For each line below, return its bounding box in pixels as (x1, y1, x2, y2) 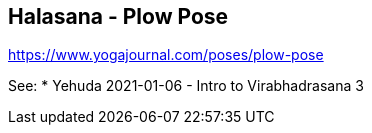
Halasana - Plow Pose (8, 4, 229, 29)
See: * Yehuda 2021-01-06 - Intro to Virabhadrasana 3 (8, 77, 364, 95)
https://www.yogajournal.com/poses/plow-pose (8, 46, 324, 64)
